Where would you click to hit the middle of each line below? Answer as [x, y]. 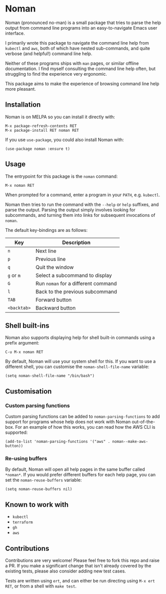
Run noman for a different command [76, 283]
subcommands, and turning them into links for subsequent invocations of [80, 215]
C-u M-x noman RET [24, 352]
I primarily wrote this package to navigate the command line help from [77, 43]
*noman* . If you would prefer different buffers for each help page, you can [81, 475]
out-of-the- [144, 422]
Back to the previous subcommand [76, 291]
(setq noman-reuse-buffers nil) [39, 489]
